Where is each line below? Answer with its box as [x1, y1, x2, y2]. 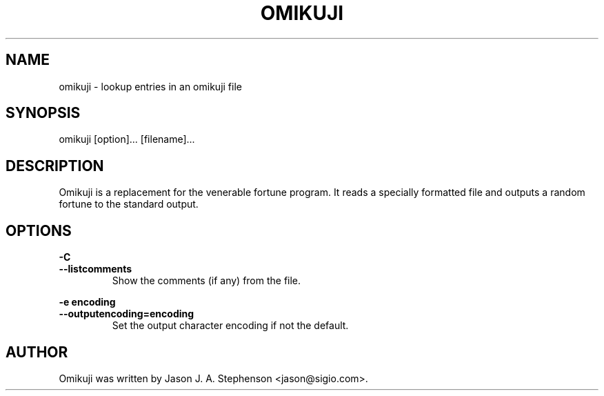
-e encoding [59, 296, 116, 308]
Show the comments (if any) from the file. [112, 275, 301, 287]
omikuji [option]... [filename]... [59, 133, 195, 146]
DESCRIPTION [6, 157, 104, 175]
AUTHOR [6, 343, 68, 361]
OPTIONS [6, 221, 72, 239]
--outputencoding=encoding [59, 308, 194, 320]
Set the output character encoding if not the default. [112, 319, 349, 332]
